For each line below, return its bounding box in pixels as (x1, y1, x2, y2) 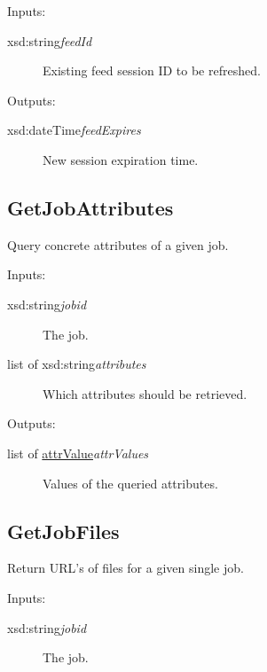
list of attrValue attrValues (7, 443, 149, 462)
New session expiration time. (43, 150, 199, 168)
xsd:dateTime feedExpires (7, 121, 141, 139)
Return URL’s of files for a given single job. (7, 559, 244, 577)
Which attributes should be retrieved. (43, 384, 247, 402)
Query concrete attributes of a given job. (7, 235, 229, 254)
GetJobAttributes (7, 193, 174, 221)
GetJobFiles (7, 517, 120, 544)
